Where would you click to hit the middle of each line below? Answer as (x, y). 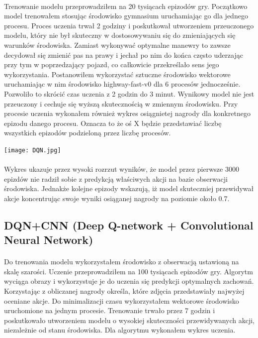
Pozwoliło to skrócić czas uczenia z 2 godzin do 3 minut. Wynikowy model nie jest (129, 93)
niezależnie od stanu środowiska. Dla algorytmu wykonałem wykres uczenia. (120, 330)
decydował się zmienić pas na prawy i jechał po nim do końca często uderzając (124, 55)
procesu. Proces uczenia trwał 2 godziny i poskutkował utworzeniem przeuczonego (129, 25)
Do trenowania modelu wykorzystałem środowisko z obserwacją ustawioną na (122, 262)
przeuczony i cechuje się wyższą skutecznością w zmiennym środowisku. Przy (121, 103)
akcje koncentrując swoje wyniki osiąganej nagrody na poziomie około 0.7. (117, 198)
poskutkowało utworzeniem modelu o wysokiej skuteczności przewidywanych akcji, (129, 320)
